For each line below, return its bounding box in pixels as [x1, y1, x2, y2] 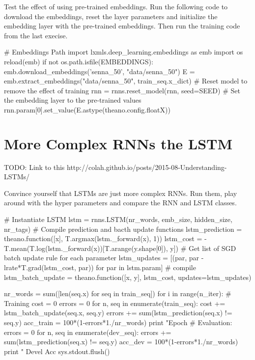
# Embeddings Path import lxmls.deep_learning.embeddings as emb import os [4, 47, 243, 57]
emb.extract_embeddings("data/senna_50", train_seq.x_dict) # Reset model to [4, 76, 248, 86]
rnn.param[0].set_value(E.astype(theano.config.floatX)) [4, 104, 170, 114]
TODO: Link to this [4, 162, 65, 172]
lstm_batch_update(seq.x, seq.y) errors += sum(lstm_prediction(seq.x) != [4, 307, 232, 318]
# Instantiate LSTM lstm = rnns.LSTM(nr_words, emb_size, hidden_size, [4, 214, 232, 224]
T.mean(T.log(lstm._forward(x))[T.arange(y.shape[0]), [4, 243, 168, 253]
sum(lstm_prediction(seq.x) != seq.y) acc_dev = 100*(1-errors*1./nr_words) [4, 336, 238, 347]
